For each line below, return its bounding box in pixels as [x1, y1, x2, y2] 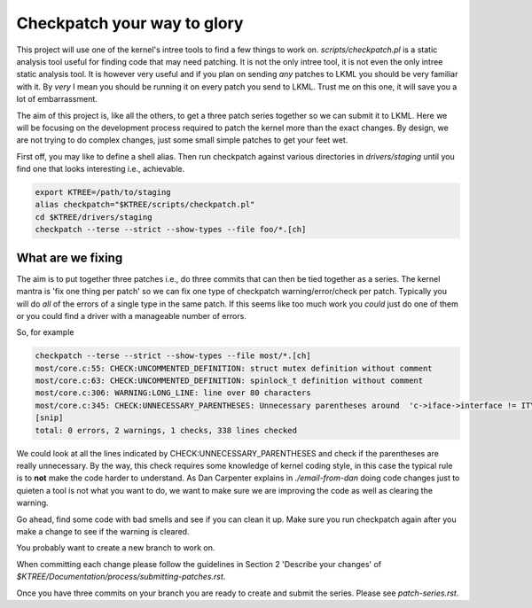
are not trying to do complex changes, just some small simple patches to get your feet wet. [16, 135, 348, 145]
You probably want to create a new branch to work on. [16, 542, 215, 553]
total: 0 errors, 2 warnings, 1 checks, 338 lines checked [35, 425, 297, 435]
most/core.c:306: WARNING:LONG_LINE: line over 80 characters [35, 388, 311, 398]
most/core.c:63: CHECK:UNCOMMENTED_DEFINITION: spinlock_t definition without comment [35, 376, 424, 386]
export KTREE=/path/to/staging [35, 187, 172, 198]
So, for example [16, 327, 74, 338]
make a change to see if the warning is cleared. [16, 526, 190, 536]
